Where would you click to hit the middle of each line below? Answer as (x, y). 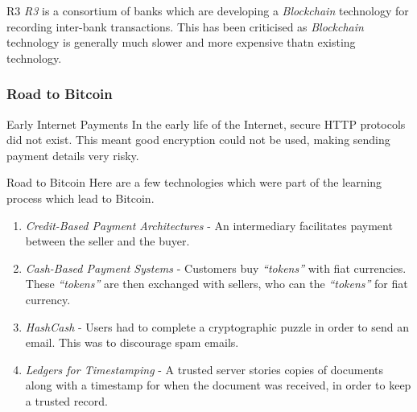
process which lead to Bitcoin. (81, 198)
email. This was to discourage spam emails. (132, 342)
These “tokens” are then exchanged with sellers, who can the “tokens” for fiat (217, 284)
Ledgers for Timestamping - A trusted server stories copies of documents (204, 369)
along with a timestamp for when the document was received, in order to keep (218, 385)
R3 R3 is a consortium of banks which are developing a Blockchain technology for (208, 10)
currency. (48, 299)
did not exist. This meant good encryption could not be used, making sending (198, 140)
